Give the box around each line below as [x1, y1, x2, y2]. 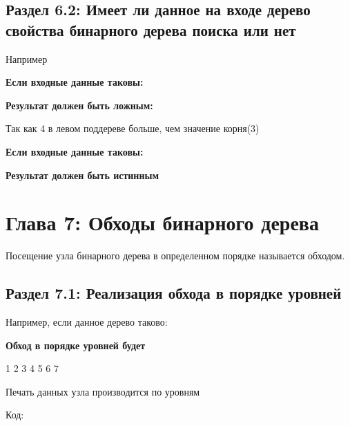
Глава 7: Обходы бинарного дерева [6, 208, 319, 237]
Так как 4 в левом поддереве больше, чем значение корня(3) [6, 121, 260, 136]
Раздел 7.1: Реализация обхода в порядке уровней [6, 282, 342, 304]
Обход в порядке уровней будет [6, 337, 146, 352]
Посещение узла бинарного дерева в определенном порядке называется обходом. [6, 248, 345, 263]
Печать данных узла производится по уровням [6, 384, 200, 398]
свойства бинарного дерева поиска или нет [6, 19, 296, 40]
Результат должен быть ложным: [6, 98, 153, 112]
